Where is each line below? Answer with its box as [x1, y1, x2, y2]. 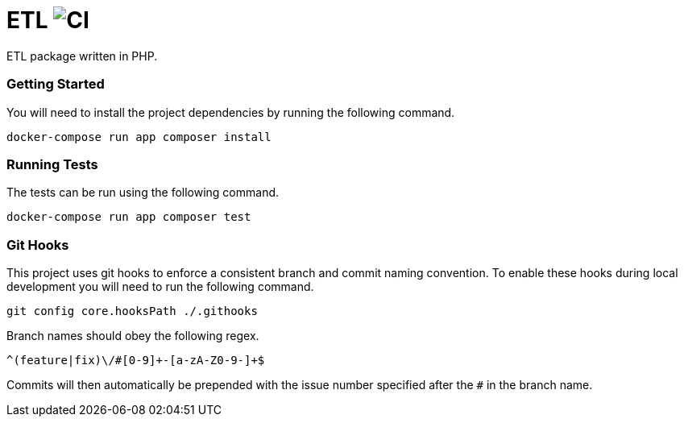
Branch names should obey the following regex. [6, 329, 259, 342]
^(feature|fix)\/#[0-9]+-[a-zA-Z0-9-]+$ [6, 354, 265, 367]
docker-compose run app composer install [6, 130, 272, 143]
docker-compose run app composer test [6, 210, 251, 224]
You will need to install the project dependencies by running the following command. [6, 105, 455, 119]
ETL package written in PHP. [6, 48, 158, 63]
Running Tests [6, 156, 98, 172]
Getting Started [6, 76, 105, 93]
